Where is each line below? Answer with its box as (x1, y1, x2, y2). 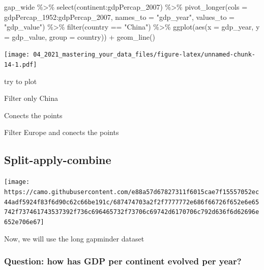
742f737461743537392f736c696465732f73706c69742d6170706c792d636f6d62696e (4, 208, 259, 216)
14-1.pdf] (4, 61, 37, 69)
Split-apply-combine (4, 152, 111, 168)
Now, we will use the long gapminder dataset (4, 233, 144, 244)
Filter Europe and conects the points (4, 127, 119, 138)
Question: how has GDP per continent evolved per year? (4, 255, 242, 267)
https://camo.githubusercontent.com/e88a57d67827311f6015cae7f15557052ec (4, 188, 259, 196)
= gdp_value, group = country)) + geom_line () (4, 31, 155, 42)
